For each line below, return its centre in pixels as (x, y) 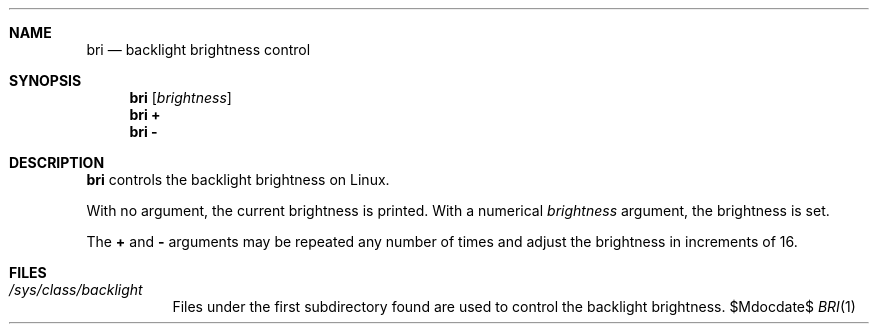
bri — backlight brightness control (198, 49)
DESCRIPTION (57, 162)
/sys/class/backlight (76, 289)
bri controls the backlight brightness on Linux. (238, 179)
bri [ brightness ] (180, 97)
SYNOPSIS (45, 80)
